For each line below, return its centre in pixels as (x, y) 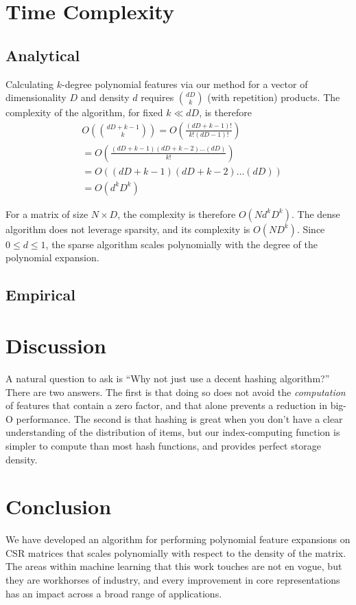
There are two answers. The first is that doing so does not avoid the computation (176, 392)
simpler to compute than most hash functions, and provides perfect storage (163, 445)
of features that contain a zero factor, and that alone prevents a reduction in (166, 405)
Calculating (30, 84)
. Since (311, 229)
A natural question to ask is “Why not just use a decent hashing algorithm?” (168, 378)
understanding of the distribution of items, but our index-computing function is (173, 432)
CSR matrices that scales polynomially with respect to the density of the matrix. (176, 552)
